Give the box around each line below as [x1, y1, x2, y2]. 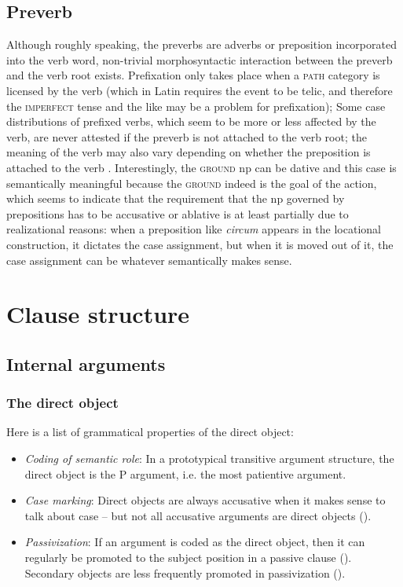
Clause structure [6, 298, 190, 330]
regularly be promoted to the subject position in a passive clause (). [24, 549, 352, 566]
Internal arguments [6, 351, 166, 376]
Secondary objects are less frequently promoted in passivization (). [24, 564, 346, 581]
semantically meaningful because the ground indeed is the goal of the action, [6, 174, 377, 191]
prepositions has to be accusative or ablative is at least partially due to [6, 205, 349, 222]
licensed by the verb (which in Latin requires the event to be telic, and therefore [6, 82, 393, 98]
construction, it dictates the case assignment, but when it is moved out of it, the [6, 236, 394, 252]
